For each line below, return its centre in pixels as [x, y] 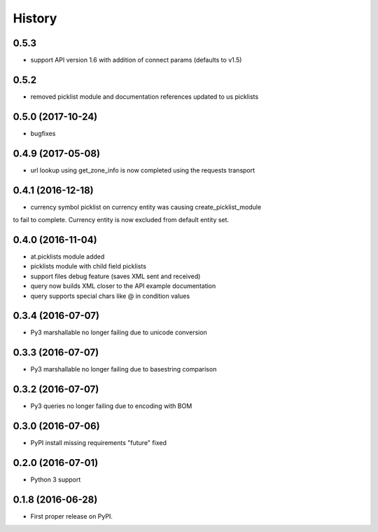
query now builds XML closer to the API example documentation [123, 286]
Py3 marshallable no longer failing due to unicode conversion [119, 332]
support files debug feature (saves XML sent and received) [115, 276]
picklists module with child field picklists [89, 266]
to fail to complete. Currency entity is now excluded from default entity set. [121, 220]
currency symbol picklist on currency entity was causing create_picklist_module [146, 207]
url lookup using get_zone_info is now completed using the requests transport [143, 170]
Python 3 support [56, 479]
